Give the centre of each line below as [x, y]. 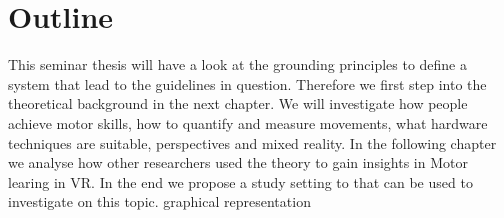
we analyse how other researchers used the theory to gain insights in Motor [238, 162]
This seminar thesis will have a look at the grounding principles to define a [238, 64]
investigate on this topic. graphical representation [159, 201]
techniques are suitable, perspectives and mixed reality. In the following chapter [252, 142]
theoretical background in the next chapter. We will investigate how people [238, 103]
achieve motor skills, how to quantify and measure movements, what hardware [248, 122]
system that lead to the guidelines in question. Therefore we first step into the [247, 83]
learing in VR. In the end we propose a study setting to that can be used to [240, 181]
